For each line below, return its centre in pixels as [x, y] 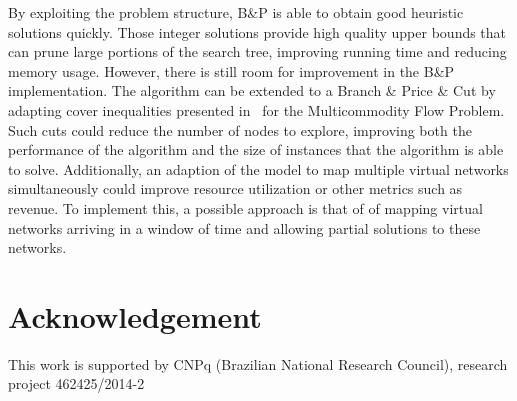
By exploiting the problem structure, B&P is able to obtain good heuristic [236, 12]
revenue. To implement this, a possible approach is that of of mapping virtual [245, 207]
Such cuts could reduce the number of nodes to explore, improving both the [240, 129]
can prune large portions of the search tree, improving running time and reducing [257, 51]
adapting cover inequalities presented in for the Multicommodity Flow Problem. [256, 109]
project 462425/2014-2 [76, 383]
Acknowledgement [135, 315]
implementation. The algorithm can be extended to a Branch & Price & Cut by [252, 90]
